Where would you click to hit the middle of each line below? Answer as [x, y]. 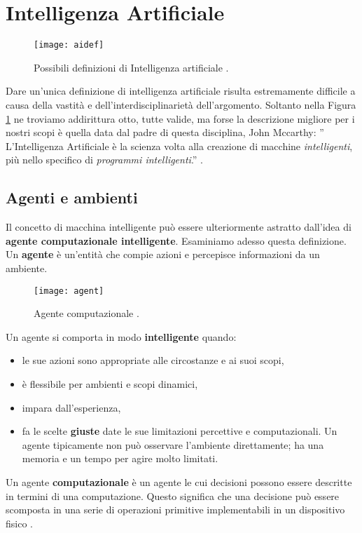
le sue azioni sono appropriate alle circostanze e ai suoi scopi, [153, 360]
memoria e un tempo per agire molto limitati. [120, 458]
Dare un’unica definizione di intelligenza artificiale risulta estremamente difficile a [181, 91]
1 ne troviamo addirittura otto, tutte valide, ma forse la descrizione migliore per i [180, 118]
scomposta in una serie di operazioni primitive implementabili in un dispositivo [175, 510]
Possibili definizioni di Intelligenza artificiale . [131, 67]
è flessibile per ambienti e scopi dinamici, [110, 383]
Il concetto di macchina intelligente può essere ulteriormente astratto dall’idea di [179, 227]
